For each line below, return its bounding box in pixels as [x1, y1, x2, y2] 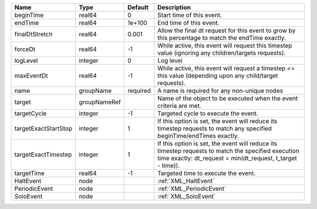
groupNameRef [79, 98, 122, 106]
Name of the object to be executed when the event [157, 95, 298, 102]
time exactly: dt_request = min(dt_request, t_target [157, 154, 297, 162]
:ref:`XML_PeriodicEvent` [157, 185, 227, 193]
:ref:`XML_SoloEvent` [157, 193, 216, 200]
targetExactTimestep [14, 150, 72, 159]
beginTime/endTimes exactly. [157, 132, 239, 140]
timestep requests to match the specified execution [157, 147, 299, 155]
